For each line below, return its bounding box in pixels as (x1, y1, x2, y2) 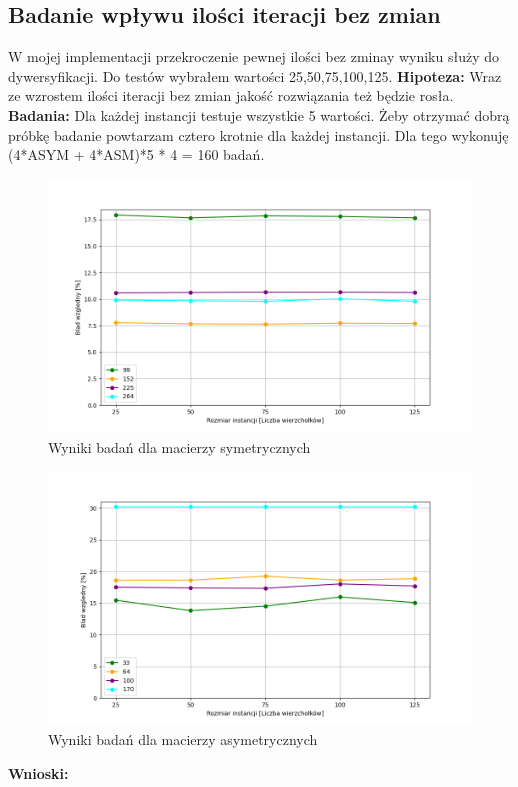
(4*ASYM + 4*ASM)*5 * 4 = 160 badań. (8, 144, 265, 165)
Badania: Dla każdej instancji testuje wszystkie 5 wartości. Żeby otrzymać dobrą (8, 104, 510, 125)
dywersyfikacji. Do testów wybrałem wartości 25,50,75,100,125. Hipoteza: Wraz (8, 65, 502, 86)
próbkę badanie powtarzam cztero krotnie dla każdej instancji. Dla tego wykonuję (8, 124, 509, 145)
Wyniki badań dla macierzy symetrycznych (48, 436, 311, 457)
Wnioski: (8, 762, 69, 783)
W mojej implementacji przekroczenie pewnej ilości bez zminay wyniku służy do (8, 46, 500, 67)
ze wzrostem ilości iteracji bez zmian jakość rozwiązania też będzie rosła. (8, 85, 454, 106)
